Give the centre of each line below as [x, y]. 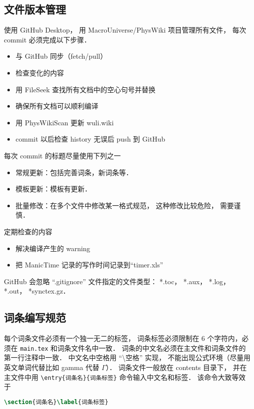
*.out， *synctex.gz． [37, 291]
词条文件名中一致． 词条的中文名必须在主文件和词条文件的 [152, 348]
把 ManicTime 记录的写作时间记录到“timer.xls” [89, 265]
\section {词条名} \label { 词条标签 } [56, 402]
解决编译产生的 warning [53, 248]
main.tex [34, 349]
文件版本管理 [35, 9]
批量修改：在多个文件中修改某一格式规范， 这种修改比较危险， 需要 [125, 205]
